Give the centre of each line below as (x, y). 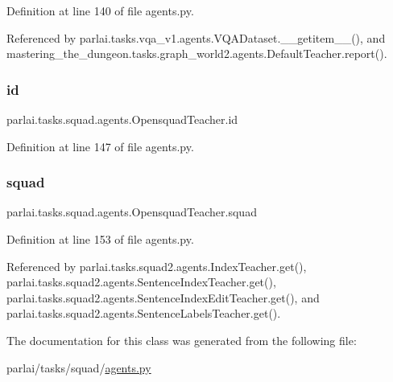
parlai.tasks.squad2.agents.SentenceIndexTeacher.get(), (141, 282)
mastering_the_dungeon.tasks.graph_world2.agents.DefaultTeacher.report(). (197, 53)
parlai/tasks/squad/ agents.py (79, 367)
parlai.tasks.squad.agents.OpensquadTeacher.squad (132, 212)
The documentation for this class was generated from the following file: (182, 340)
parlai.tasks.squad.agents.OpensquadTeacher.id (122, 119)
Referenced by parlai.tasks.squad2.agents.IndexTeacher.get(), (157, 266)
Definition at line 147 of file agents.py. (100, 146)
